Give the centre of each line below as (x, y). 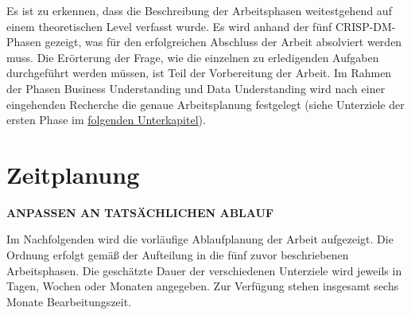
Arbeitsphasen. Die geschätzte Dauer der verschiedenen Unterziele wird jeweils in (204, 270)
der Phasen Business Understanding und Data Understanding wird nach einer (196, 88)
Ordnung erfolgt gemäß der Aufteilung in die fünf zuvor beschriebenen (178, 255)
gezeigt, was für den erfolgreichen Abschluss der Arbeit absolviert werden (223, 42)
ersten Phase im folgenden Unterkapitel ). (106, 120)
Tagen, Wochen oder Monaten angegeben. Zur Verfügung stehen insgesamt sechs (203, 286)
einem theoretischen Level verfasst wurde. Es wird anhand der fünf (169, 26)
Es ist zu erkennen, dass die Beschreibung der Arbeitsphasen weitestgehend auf (199, 10)
